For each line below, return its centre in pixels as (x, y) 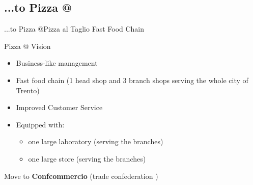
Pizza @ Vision (27, 46)
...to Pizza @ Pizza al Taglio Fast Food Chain (74, 29)
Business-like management (57, 63)
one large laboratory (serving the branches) (96, 141)
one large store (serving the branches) (87, 158)
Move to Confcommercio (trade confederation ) (81, 176)
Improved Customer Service (59, 107)
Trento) (28, 90)
